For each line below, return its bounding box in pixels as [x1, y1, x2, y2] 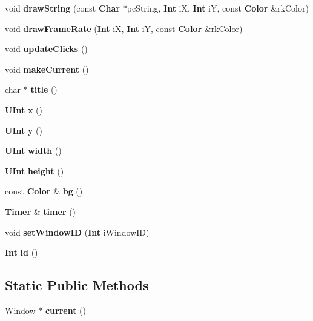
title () [30, 83, 58, 96]
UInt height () [5, 164, 64, 177]
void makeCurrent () [5, 62, 89, 75]
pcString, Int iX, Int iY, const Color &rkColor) [127, 2, 309, 14]
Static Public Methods [5, 276, 149, 294]
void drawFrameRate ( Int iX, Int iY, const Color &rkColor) [5, 22, 243, 35]
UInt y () [5, 124, 42, 136]
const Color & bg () [5, 185, 83, 197]
